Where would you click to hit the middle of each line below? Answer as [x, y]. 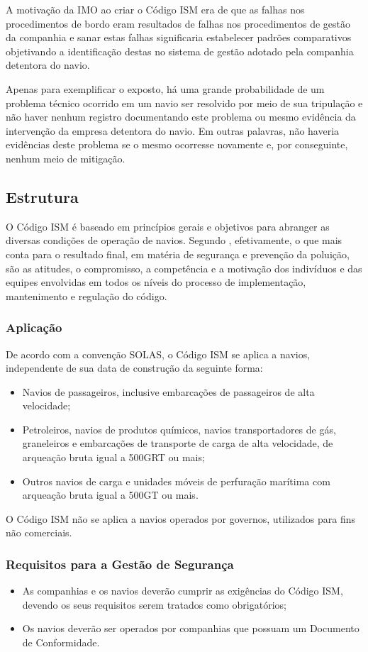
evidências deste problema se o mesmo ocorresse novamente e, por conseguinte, [177, 144]
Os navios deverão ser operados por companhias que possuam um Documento [191, 628]
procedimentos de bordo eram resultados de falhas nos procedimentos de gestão [178, 23]
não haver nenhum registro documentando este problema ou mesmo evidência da [181, 117]
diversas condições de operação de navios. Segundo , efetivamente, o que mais [174, 240]
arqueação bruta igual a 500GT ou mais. [110, 495]
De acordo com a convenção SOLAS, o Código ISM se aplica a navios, [158, 354]
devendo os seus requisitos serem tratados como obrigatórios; [154, 604]
